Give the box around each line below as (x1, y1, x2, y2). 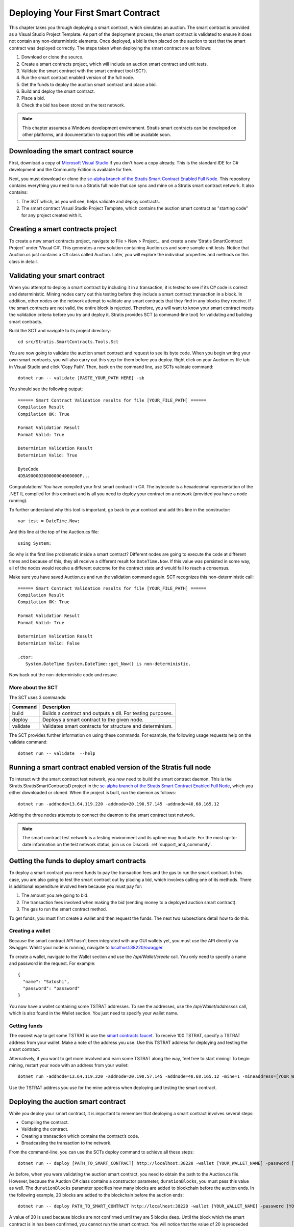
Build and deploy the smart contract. (21, 88, 95, 94)
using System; (18, 540, 51, 546)
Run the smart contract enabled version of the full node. (21, 75, 135, 80)
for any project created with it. (21, 212, 83, 218)
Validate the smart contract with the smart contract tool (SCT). (21, 68, 147, 74)
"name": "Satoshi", (23, 979, 70, 984)
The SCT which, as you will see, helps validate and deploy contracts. (21, 198, 160, 204)
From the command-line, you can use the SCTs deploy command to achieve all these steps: (9, 1149, 194, 1155)
